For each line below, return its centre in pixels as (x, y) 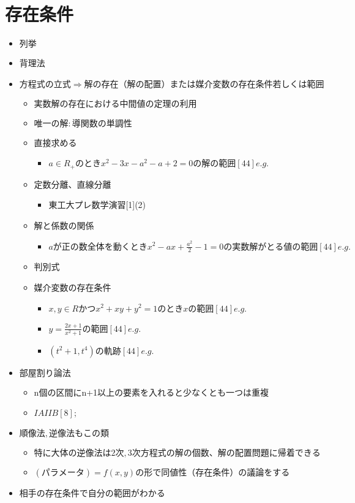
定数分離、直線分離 (73, 184)
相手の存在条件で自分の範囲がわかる (92, 493)
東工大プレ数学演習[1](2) (97, 205)
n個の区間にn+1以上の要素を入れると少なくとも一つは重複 (151, 392)
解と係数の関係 (64, 225)
